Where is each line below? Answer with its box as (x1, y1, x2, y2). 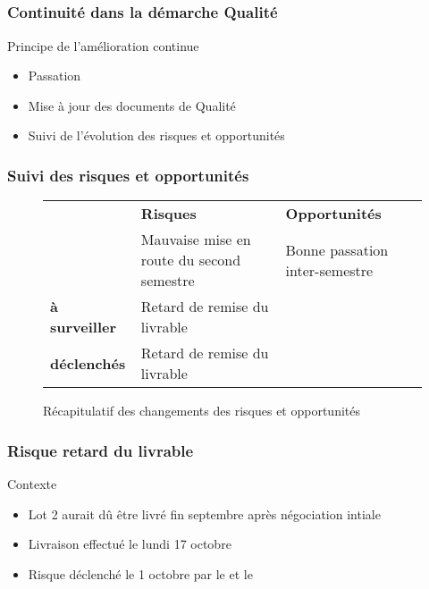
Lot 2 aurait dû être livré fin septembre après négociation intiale (28, 504, 381, 523)
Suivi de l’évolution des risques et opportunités (28, 126, 285, 145)
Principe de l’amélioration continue (7, 36, 199, 55)
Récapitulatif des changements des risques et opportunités (43, 401, 360, 420)
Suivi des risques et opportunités (7, 164, 249, 186)
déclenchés (50, 352, 126, 374)
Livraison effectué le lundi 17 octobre (28, 534, 231, 553)
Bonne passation (285, 239, 389, 260)
